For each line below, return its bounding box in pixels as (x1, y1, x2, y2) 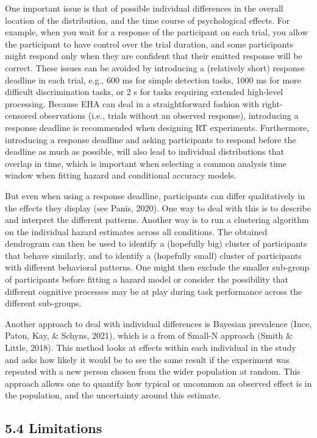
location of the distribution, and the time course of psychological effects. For (5, 13, 290, 26)
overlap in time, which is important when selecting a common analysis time (5, 157, 287, 169)
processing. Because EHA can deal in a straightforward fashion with (5, 97, 260, 110)
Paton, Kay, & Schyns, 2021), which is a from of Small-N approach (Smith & (5, 329, 293, 342)
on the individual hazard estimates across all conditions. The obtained (5, 225, 268, 238)
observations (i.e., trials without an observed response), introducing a (39, 109, 299, 122)
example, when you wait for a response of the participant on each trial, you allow (5, 26, 308, 38)
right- (262, 97, 283, 110)
